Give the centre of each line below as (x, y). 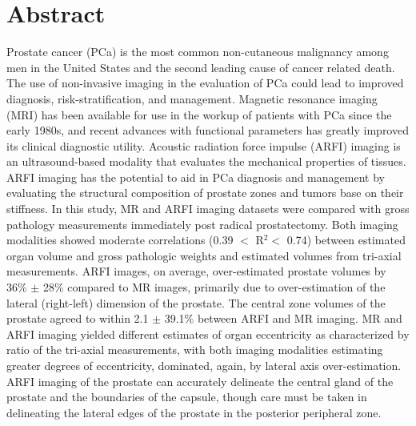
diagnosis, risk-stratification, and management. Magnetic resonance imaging (192, 98)
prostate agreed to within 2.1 (78, 318)
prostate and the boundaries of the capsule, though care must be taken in (187, 397)
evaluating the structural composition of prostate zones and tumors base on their (205, 193)
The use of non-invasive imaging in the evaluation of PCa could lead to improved (205, 83)
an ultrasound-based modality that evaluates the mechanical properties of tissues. (206, 161)
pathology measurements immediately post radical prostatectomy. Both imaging (202, 224)
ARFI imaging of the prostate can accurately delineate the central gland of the (200, 381)
